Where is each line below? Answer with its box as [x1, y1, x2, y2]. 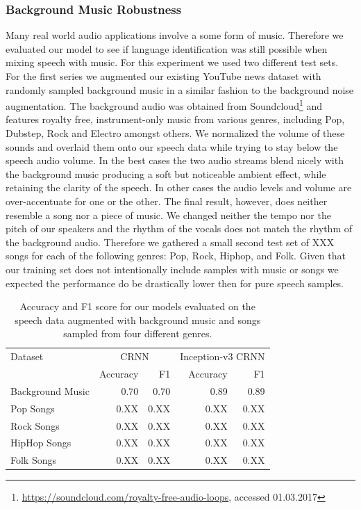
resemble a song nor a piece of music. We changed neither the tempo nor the [6, 207, 331, 222]
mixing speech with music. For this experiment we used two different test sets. [6, 55, 339, 70]
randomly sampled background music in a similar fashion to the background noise [6, 82, 354, 97]
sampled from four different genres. [63, 326, 212, 341]
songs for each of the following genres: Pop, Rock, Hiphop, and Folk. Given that [6, 248, 346, 263]
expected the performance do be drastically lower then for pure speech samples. [6, 275, 344, 290]
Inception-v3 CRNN [180, 349, 265, 364]
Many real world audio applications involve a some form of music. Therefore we [6, 28, 344, 42]
